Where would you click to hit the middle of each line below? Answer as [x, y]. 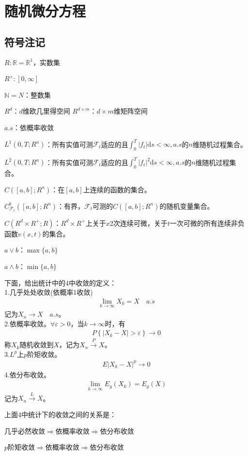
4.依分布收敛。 [27, 374]
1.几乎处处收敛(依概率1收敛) [49, 292]
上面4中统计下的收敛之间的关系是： [60, 414]
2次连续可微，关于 [139, 223]
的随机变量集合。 [187, 206]
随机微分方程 [45, 11]
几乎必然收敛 [25, 430]
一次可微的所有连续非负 [207, 223]
